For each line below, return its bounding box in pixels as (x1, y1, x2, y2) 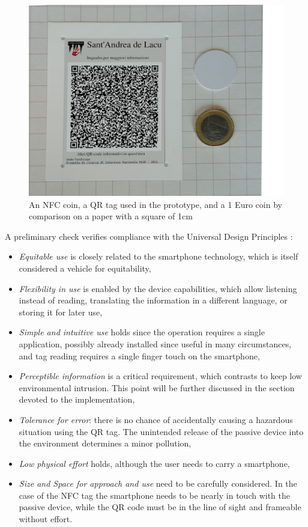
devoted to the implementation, (19, 393, 135, 406)
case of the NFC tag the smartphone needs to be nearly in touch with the (19, 489, 290, 501)
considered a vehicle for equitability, (19, 261, 151, 274)
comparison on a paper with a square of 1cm (29, 210, 193, 222)
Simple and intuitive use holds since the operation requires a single (19, 326, 265, 338)
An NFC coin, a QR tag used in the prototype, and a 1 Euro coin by (29, 198, 282, 210)
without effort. (19, 513, 73, 525)
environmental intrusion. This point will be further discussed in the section (19, 381, 295, 394)
